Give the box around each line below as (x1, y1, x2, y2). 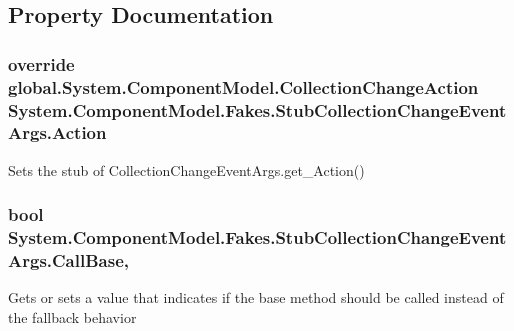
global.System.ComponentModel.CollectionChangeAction (8, 74, 479, 99)
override (8, 51, 75, 76)
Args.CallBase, (8, 248, 129, 273)
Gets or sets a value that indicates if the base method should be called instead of (8, 287, 504, 308)
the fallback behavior (8, 307, 137, 328)
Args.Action (8, 120, 107, 145)
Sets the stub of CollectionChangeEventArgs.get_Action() (8, 159, 365, 180)
